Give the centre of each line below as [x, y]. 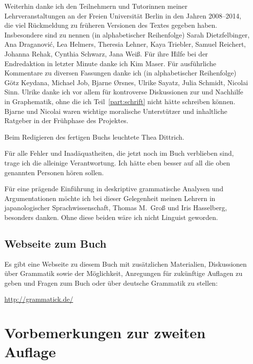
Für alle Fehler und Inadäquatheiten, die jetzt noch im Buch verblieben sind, [119, 153]
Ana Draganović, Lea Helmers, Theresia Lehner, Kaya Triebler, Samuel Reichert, [125, 44]
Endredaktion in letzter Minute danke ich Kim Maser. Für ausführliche [110, 63]
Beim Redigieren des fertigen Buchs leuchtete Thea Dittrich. [94, 136]
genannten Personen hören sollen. [54, 172]
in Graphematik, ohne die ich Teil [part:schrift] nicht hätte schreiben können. [120, 101]
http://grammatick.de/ [39, 299]
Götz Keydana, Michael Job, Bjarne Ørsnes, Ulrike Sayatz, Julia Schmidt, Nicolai [126, 82]
